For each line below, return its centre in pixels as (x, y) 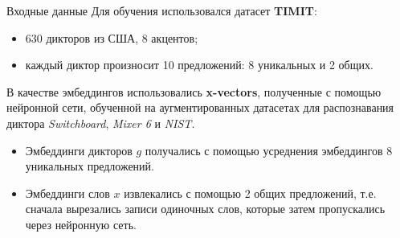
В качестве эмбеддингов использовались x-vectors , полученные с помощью (194, 91)
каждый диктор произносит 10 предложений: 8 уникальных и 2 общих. (199, 65)
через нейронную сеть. (81, 224)
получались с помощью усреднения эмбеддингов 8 (269, 150)
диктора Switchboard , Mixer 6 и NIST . (101, 123)
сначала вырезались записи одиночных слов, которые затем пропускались (205, 209)
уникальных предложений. (90, 166)
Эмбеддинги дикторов (79, 150)
